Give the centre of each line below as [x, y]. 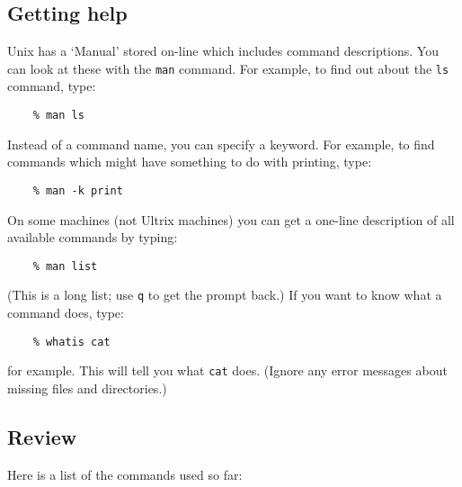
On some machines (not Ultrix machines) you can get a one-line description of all [231, 219]
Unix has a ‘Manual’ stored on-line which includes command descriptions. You [223, 51]
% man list [65, 266]
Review [42, 436]
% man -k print [78, 190]
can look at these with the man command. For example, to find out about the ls [228, 68]
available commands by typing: [93, 237]
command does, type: [66, 313]
